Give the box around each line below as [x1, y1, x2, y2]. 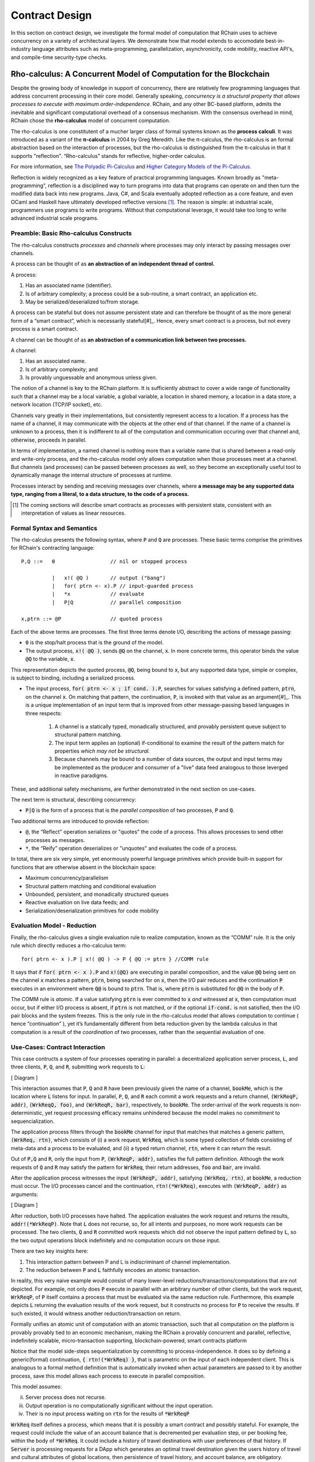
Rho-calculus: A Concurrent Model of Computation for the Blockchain [10, 69, 270, 79]
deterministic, [10, 1109, 44, 1116]
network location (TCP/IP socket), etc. [10, 401, 103, 408]
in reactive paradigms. [54, 772, 108, 779]
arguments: [10, 1191, 38, 1198]
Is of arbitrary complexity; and [25, 365, 99, 373]
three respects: [25, 709, 62, 716]
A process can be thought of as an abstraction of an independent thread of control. [10, 260, 215, 267]
